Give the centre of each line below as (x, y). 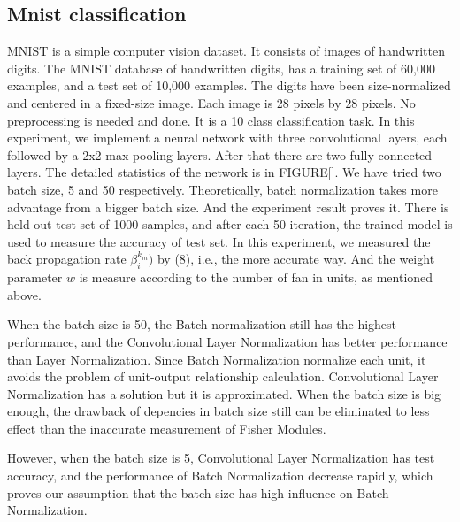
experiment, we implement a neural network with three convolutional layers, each (227, 138)
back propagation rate (67, 259)
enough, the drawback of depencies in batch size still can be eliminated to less (218, 411)
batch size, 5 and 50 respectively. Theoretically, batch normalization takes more (222, 189)
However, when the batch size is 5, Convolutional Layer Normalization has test (221, 458)
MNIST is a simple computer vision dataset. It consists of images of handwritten (226, 51)
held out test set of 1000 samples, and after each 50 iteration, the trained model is (230, 224)
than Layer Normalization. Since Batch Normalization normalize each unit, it (217, 359)
